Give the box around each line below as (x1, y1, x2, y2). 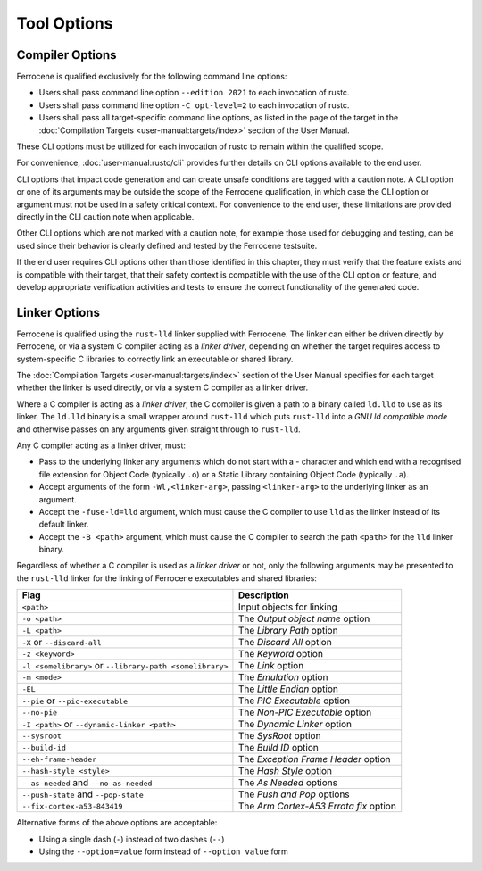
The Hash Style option (237, 765, 332, 777)
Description (237, 589, 289, 601)
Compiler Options (16, 47, 117, 62)
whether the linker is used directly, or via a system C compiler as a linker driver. (16, 382, 309, 393)
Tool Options (16, 13, 113, 33)
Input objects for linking (237, 601, 338, 613)
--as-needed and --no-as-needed (21, 776, 153, 789)
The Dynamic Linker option (237, 718, 353, 731)
